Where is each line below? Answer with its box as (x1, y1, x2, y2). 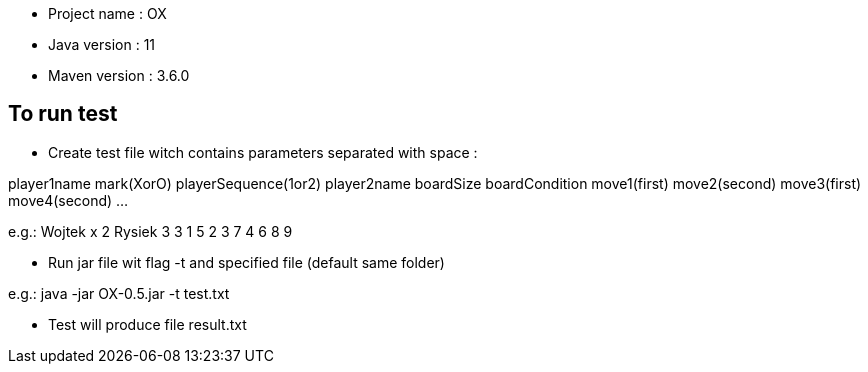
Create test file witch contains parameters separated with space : (48, 143, 478, 161)
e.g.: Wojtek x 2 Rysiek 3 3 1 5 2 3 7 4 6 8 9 (8, 222, 293, 240)
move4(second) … (8, 191, 129, 209)
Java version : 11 (48, 36, 156, 53)
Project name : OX (48, 5, 167, 22)
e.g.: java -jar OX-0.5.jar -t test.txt (8, 284, 230, 302)
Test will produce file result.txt (48, 315, 247, 333)
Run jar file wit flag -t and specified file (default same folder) (48, 253, 445, 271)
